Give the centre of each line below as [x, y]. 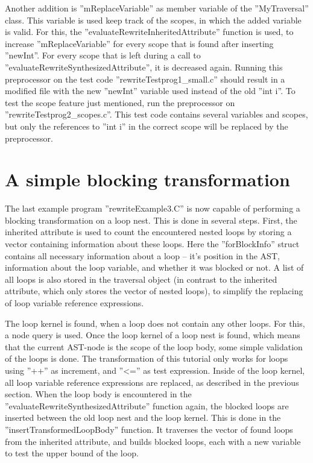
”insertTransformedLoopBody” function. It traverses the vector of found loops [149, 429]
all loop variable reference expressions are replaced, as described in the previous [152, 382]
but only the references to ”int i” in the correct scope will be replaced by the [147, 126]
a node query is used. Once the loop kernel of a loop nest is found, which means [153, 335]
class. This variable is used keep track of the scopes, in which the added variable [153, 20]
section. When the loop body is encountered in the [98, 394]
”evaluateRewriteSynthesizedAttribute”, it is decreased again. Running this [144, 67]
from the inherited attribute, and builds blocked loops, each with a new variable [153, 441]
